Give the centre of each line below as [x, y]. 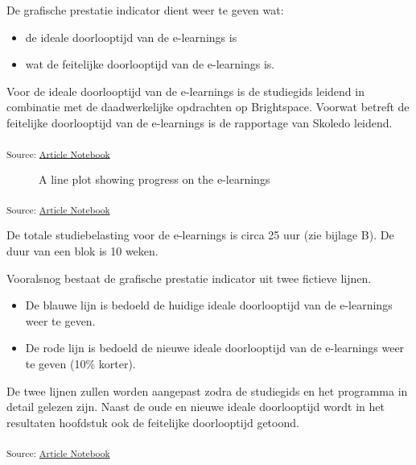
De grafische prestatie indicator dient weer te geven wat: [145, 10]
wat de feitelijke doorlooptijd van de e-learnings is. [150, 64]
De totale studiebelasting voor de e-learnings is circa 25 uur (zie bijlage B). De [200, 235]
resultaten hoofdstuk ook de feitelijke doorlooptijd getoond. [153, 422]
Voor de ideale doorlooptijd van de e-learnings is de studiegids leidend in [185, 91]
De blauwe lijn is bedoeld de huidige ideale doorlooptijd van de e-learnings [209, 305]
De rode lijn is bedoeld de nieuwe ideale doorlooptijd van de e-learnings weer [215, 348]
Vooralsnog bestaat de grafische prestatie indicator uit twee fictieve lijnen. [189, 278]
